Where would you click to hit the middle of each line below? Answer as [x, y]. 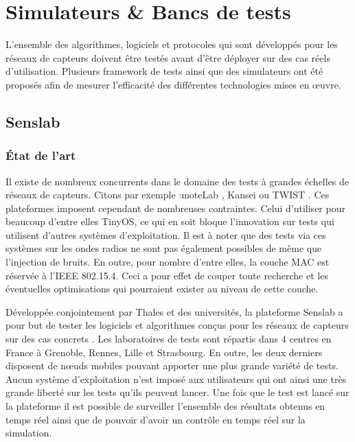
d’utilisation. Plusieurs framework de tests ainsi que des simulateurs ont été [164, 71]
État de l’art [41, 155]
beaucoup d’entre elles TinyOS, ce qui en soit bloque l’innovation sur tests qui [170, 221]
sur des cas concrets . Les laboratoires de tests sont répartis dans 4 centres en [169, 339]
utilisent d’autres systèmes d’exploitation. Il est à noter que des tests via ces [166, 234]
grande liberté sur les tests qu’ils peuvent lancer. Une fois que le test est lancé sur [177, 392]
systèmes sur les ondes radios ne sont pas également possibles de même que [164, 248]
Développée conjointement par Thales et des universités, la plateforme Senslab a [174, 311]
